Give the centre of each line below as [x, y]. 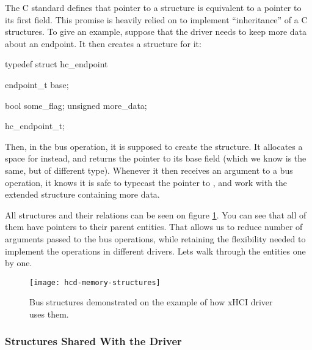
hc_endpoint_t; [35, 126]
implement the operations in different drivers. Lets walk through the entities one [155, 251]
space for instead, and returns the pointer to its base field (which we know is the [156, 158]
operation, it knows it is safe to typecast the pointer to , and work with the [146, 182]
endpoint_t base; [37, 84]
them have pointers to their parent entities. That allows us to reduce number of [154, 227]
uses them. [49, 314]
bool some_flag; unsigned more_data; [76, 105]
